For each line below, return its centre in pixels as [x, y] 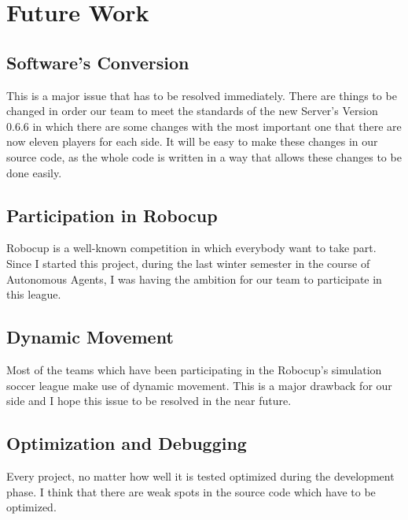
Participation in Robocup [112, 215]
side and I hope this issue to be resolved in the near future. [149, 401]
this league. [34, 294]
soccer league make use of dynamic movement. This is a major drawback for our [199, 385]
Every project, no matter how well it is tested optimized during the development [200, 475]
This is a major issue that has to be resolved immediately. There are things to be [202, 95]
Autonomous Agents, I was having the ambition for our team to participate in [194, 279]
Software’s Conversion [98, 62]
